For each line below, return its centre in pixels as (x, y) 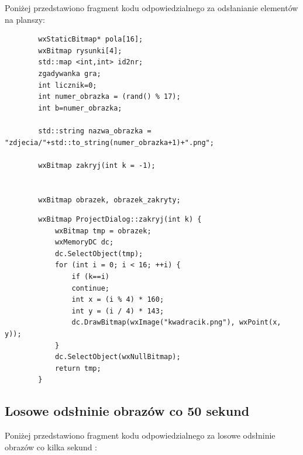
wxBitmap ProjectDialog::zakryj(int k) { (120, 220)
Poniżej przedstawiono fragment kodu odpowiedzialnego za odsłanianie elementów (151, 8)
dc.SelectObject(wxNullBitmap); (118, 357)
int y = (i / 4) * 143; (118, 311)
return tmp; (78, 368)
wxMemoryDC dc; (84, 242)
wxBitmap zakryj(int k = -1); (97, 165)
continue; (90, 288)
